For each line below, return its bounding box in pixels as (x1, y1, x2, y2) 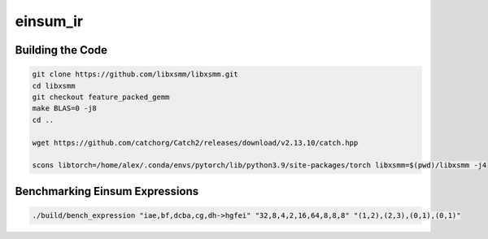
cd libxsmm (32, 81, 76, 90)
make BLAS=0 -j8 (32, 104, 98, 113)
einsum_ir (15, 12, 84, 30)
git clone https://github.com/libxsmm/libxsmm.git (32, 70, 239, 79)
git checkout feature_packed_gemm (32, 92, 170, 102)
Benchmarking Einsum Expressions (15, 184, 199, 198)
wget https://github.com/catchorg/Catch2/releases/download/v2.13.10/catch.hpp (32, 138, 359, 147)
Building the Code (15, 43, 108, 57)
